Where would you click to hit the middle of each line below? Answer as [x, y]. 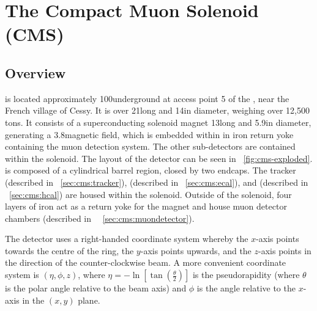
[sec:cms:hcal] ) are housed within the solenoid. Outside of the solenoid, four [151, 194]
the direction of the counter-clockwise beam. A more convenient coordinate [146, 262]
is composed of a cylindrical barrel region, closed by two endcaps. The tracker [151, 170]
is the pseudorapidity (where [246, 275]
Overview [35, 72]
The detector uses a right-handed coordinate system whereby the [127, 239]
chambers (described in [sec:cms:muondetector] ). [100, 218]
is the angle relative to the [246, 288]
